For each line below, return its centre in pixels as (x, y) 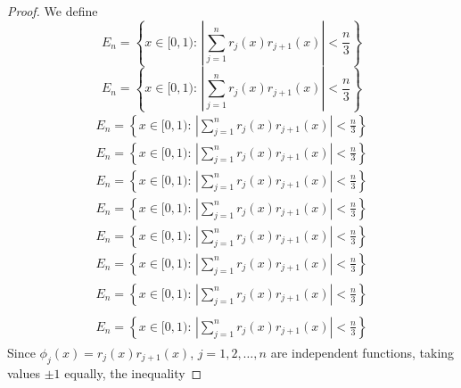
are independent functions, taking (362, 352)
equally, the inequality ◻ (133, 372)
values (24, 372)
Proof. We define (53, 11)
